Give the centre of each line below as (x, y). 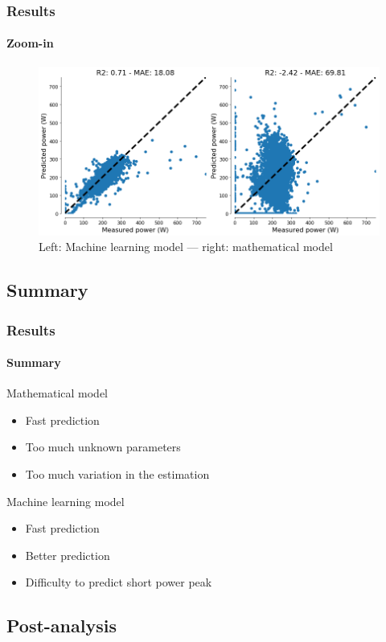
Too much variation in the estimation (117, 474)
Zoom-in (30, 43)
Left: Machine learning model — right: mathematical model (186, 247)
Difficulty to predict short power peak (119, 582)
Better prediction (68, 555)
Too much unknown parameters (103, 447)
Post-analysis (62, 626)
